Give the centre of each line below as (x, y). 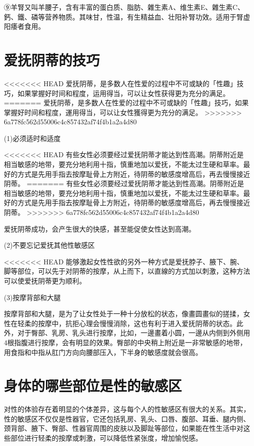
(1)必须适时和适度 (32, 138)
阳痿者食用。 (24, 26)
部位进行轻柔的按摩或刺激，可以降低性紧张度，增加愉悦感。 (106, 438)
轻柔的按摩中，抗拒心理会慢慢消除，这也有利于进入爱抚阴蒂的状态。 (127, 323)
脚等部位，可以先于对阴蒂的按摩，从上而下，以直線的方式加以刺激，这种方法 (127, 271)
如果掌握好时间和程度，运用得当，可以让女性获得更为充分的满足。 (123, 93)
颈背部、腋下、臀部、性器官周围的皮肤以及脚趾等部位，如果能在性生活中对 (124, 428)
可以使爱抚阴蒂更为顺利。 (45, 281)
